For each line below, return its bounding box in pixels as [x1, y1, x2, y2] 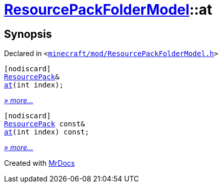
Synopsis [4, 27, 52, 40]
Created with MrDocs [4, 159, 75, 168]
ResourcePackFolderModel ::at [4, 1, 212, 18]
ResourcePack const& [4, 120, 85, 128]
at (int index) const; [4, 128, 89, 136]
